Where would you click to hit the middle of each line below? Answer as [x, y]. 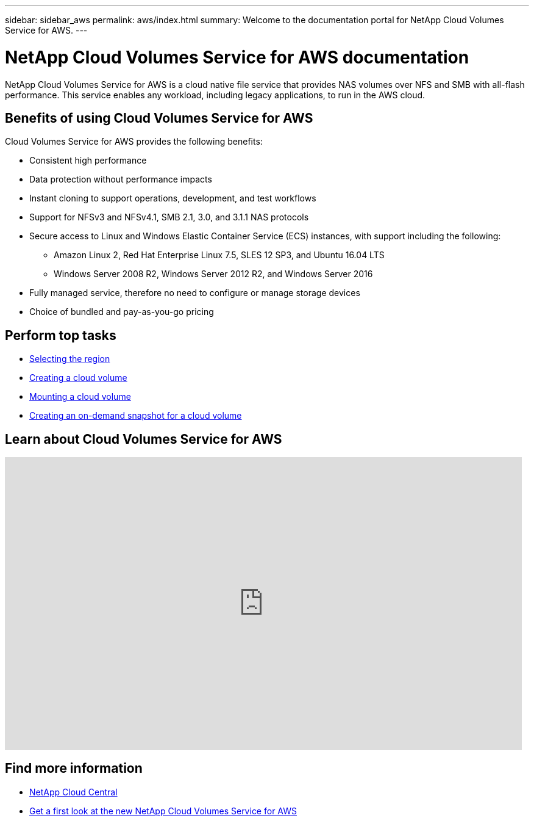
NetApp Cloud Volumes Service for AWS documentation [237, 57]
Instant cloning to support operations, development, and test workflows [173, 198]
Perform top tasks [61, 335]
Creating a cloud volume [78, 378]
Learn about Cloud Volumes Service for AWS [144, 439]
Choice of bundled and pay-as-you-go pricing [122, 312]
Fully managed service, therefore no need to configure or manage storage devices [195, 293]
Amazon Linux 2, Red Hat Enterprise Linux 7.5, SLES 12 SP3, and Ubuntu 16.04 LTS [219, 255]
